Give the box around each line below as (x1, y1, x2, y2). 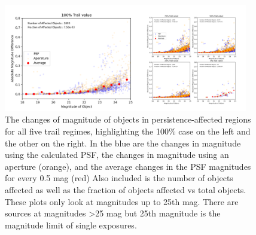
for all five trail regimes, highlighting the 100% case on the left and (5, 124, 251, 137)
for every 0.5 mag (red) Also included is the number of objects (5, 172, 233, 184)
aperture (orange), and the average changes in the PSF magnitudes (5, 160, 251, 172)
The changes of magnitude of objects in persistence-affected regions (5, 113, 251, 126)
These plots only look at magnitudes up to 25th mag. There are (5, 195, 239, 207)
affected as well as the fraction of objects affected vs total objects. (5, 183, 246, 196)
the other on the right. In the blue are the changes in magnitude (5, 136, 241, 149)
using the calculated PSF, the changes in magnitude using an (5, 148, 229, 161)
